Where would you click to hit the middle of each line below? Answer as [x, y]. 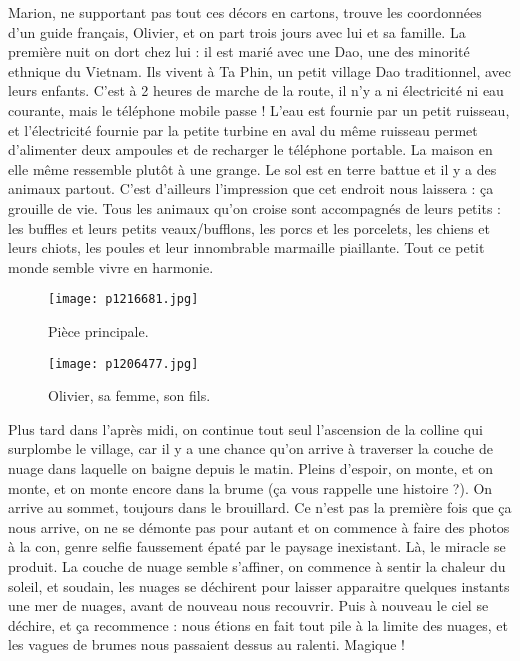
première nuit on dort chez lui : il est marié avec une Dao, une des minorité [239, 51]
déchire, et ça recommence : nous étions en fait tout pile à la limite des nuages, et [258, 624]
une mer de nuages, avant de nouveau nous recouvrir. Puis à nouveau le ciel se [248, 605]
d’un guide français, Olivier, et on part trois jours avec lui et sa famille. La [237, 31]
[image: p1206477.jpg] [123, 363]
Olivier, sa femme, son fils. [129, 395]
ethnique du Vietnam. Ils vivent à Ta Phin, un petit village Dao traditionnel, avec [259, 70]
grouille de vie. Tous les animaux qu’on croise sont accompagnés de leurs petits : [254, 207]
